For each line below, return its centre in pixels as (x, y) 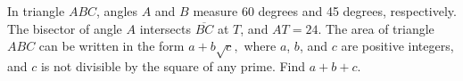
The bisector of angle (65, 28)
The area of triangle (380, 28)
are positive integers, (397, 46)
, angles (117, 11)
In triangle (36, 11)
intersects (165, 28)
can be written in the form (112, 46)
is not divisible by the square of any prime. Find (173, 65)
